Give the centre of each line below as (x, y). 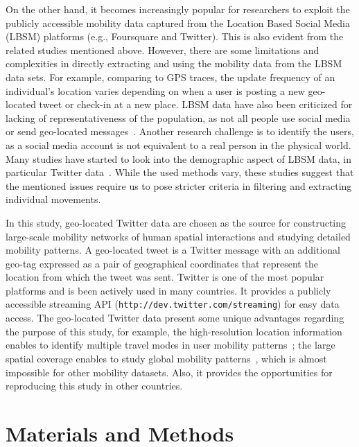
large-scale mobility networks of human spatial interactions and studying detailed (178, 236)
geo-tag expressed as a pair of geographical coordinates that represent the (162, 263)
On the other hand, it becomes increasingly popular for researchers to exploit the (178, 9)
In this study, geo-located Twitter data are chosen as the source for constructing (176, 222)
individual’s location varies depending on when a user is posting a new (155, 90)
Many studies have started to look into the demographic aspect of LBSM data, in (178, 158)
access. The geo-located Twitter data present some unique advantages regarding (175, 318)
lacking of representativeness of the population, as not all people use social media (178, 117)
